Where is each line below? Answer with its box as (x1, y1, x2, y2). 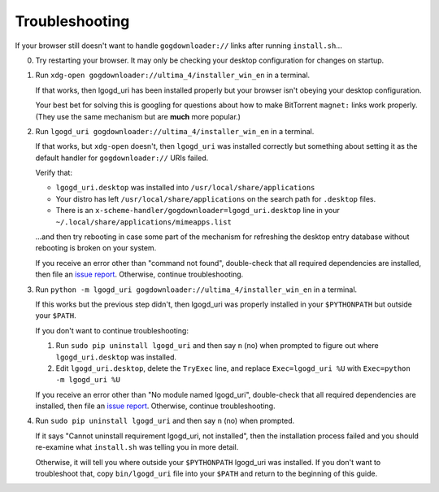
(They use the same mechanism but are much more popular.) (35, 111, 241, 121)
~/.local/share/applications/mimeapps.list (55, 217, 232, 227)
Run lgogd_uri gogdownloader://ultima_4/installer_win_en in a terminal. (35, 126, 315, 136)
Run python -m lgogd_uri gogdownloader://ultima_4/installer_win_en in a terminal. (35, 285, 358, 294)
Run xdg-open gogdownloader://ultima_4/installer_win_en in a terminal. (35, 70, 311, 81)
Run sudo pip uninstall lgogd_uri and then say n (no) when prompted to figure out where (55, 341, 379, 350)
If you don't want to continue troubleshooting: (35, 325, 189, 335)
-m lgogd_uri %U (55, 375, 121, 385)
